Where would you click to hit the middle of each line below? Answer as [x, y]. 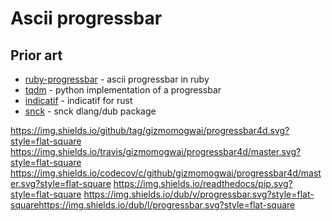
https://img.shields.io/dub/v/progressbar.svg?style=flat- [199, 194]
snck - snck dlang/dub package [90, 111]
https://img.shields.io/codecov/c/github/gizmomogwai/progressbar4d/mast [166, 173]
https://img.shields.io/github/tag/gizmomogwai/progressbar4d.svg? [150, 130]
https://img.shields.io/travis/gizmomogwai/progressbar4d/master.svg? [156, 151]
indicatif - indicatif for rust [78, 100]
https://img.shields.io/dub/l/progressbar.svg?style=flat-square [167, 205]
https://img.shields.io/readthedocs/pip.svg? [203, 183]
